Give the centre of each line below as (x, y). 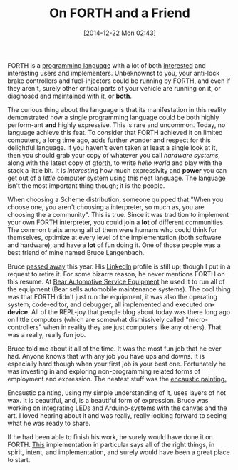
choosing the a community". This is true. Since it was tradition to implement (118, 214)
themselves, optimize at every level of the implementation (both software (115, 237)
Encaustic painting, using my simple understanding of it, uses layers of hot (117, 392)
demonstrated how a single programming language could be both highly (113, 117)
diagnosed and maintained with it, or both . (69, 96)
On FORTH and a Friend (120, 13)
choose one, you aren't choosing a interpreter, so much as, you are (106, 207)
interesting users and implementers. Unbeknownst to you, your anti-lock (114, 73)
